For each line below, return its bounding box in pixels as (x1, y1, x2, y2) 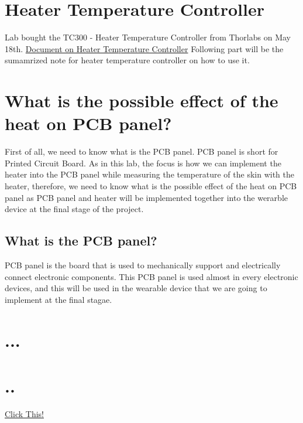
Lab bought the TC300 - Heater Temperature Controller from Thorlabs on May (5, 31, 291, 43)
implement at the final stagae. (5, 293, 112, 305)
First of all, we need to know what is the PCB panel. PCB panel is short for (5, 145, 278, 158)
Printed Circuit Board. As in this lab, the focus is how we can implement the (5, 156, 281, 169)
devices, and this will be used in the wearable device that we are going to (5, 282, 267, 294)
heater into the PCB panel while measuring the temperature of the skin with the (5, 168, 294, 180)
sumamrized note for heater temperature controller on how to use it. (5, 54, 250, 66)
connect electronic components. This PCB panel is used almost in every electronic (5, 270, 298, 282)
